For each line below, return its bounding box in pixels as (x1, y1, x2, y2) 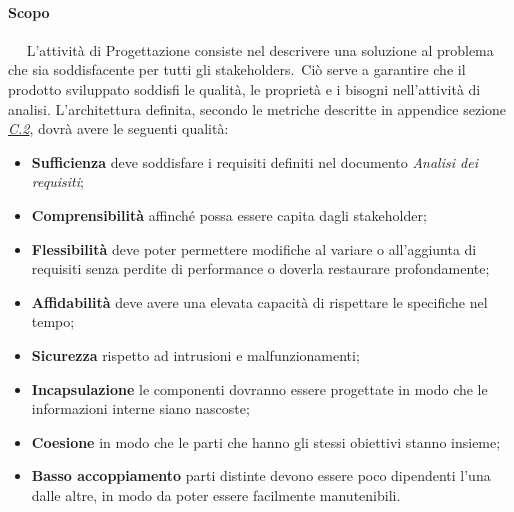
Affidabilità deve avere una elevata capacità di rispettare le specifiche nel (31, 291, 488, 312)
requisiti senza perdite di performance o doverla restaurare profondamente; (31, 258, 490, 279)
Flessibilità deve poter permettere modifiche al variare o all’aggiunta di (31, 238, 477, 259)
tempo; (31, 311, 75, 332)
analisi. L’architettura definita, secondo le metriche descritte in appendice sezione (8, 98, 507, 119)
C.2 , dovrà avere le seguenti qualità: (8, 118, 229, 139)
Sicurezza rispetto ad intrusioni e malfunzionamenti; (31, 344, 360, 365)
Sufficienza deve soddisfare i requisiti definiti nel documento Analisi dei (31, 151, 478, 172)
